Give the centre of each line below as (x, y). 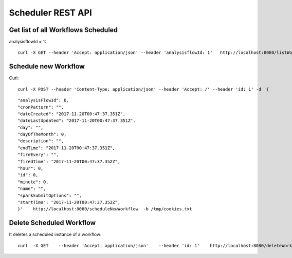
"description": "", (41, 141)
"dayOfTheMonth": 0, (42, 134)
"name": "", (32, 189)
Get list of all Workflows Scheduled (63, 30)
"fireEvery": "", (38, 155)
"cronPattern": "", (41, 107)
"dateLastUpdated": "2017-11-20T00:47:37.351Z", (77, 121)
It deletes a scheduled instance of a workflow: (55, 234)
